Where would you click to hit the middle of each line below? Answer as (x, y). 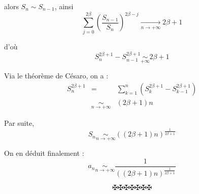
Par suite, (19, 123)
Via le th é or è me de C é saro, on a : (56, 76)
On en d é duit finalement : (44, 153)
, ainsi (64, 6)
